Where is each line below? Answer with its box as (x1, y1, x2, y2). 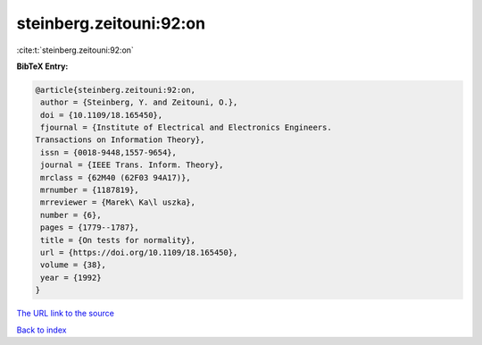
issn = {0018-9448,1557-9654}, (40, 147, 178, 157)
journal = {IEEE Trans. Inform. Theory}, (40, 160, 224, 170)
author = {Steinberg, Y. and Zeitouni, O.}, (40, 97, 238, 107)
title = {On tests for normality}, (40, 235, 196, 245)
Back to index (16, 324, 67, 335)
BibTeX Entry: (16, 61, 69, 72)
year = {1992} (40, 273, 102, 282)
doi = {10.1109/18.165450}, (40, 110, 163, 120)
